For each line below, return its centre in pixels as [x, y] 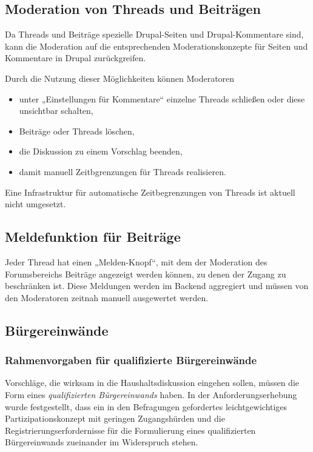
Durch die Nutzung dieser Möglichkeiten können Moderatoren [120, 78]
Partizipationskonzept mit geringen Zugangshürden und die [115, 418]
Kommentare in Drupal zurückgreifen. [76, 58]
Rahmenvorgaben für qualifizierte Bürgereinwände [131, 360]
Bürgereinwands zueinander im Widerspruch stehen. [102, 442]
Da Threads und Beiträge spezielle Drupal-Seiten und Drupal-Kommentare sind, [154, 34]
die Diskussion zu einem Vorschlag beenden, [101, 151]
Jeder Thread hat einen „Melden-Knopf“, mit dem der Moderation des [136, 261]
